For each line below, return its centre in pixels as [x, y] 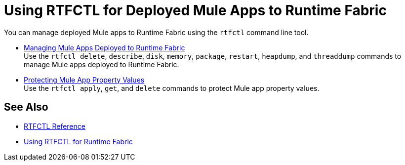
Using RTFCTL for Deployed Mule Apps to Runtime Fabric [195, 10]
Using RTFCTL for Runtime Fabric [78, 141]
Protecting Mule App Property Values [84, 80]
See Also [26, 107]
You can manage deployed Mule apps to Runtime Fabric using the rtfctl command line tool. [156, 32]
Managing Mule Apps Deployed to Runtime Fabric [104, 47]
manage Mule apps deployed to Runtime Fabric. [101, 64]
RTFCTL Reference [55, 126]
